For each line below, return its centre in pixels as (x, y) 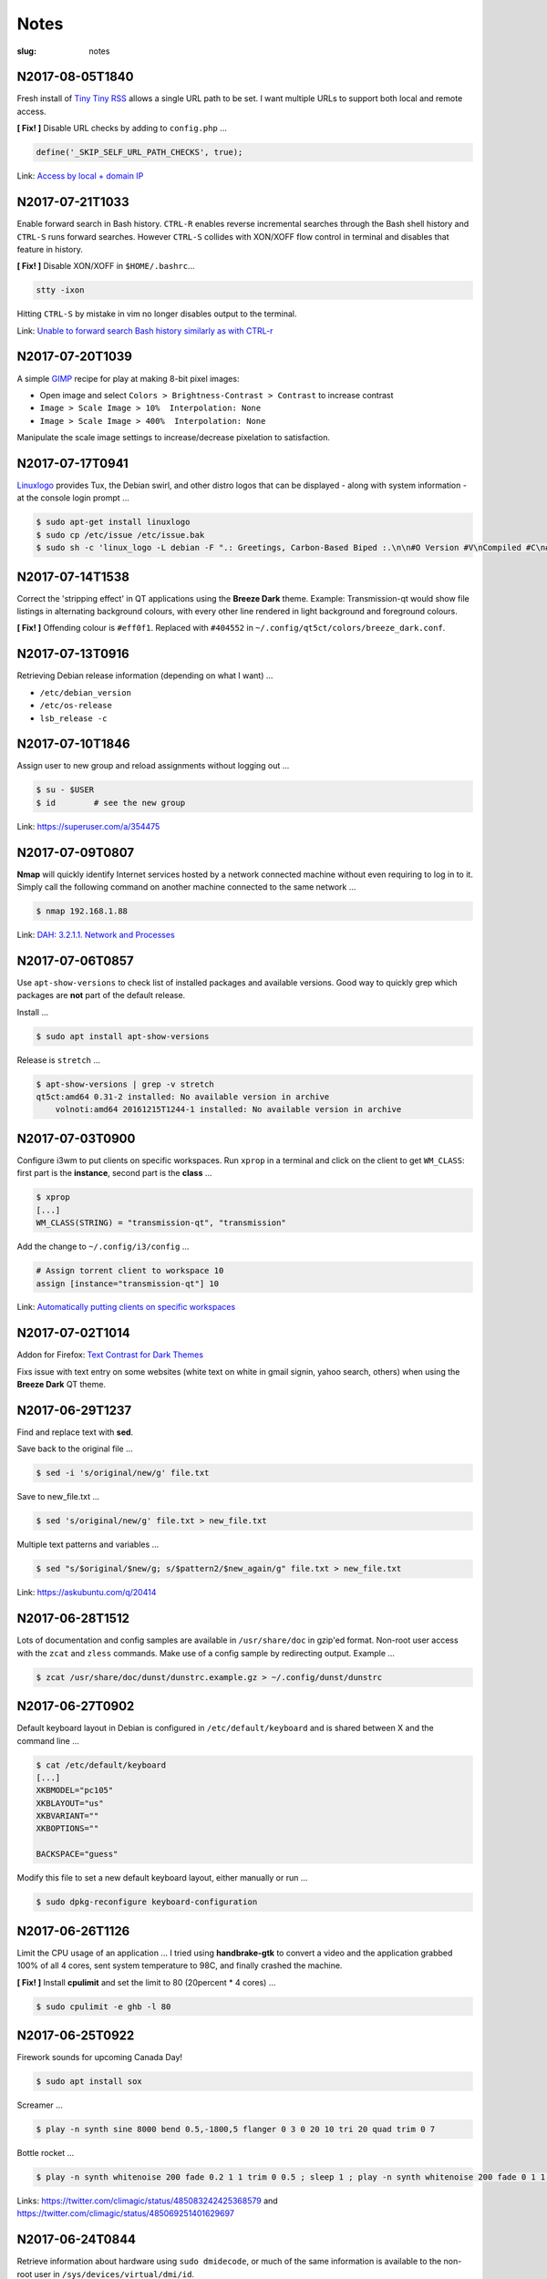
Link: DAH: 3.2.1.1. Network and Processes (96, 935)
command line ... (48, 1740)
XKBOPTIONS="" (67, 1829)
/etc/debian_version (86, 692)
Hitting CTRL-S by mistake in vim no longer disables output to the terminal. (157, 314)
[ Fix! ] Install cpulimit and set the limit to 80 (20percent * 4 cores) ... (146, 1982)
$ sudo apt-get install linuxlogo (113, 522)
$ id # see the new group (111, 803)
